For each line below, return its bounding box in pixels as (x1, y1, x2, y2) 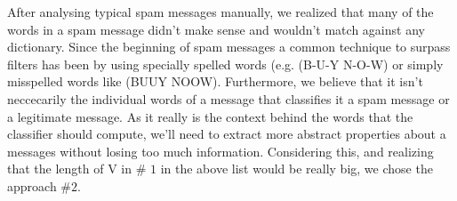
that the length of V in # (7, 159, 147, 178)
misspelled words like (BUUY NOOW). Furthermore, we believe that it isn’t (7, 72, 423, 91)
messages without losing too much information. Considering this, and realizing (7, 141, 434, 160)
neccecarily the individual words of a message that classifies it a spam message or (7, 89, 450, 108)
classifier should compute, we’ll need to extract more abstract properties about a (7, 125, 446, 143)
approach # (7, 176, 71, 195)
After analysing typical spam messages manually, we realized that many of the (7, 3, 434, 20)
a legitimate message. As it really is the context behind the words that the (7, 107, 413, 125)
